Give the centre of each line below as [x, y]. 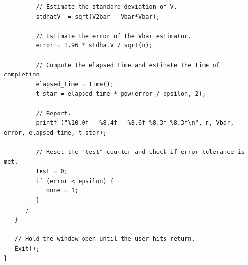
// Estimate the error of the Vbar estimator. [114, 36]
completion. [23, 75]
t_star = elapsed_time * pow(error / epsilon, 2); [121, 94]
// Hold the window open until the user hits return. [105, 239]
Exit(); [27, 248]
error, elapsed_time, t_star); [55, 132]
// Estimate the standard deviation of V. [106, 7]
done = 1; [62, 191]
